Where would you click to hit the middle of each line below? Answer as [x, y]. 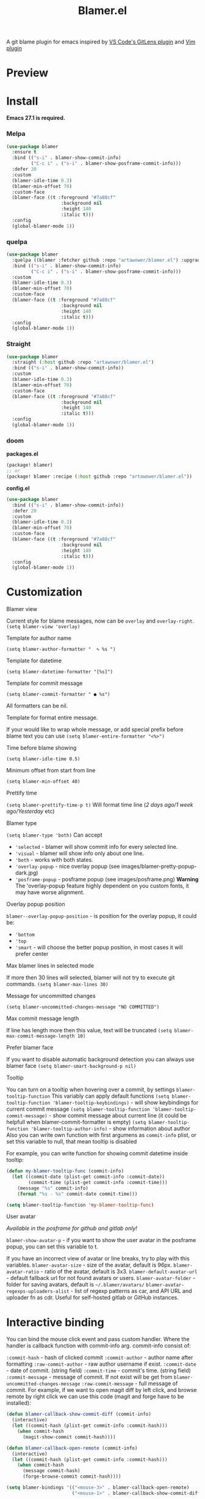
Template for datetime [34, 661]
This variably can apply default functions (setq [110, 1096]
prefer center [32, 954]
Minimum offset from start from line [51, 771]
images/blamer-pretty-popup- [159, 867]
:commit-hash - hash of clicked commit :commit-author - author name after [100, 1358]
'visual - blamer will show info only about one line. [80, 853]
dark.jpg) [27, 873]
